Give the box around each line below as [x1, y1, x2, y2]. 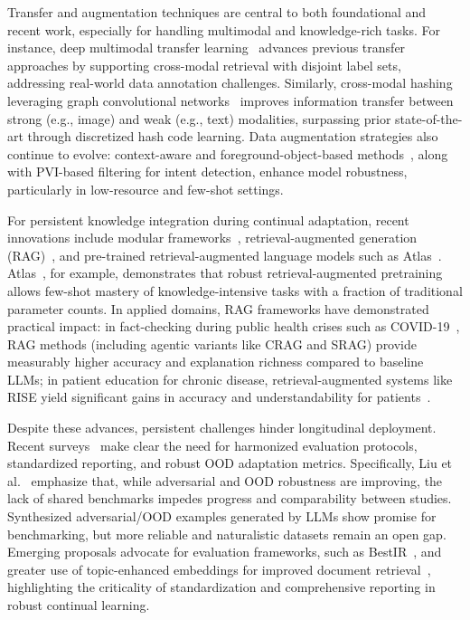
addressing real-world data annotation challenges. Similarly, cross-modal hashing [7, 73, 453, 92]
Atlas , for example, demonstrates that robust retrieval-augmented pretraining [7, 263, 443, 282]
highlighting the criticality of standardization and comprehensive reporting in [7, 577, 436, 596]
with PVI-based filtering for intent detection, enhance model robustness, [7, 162, 408, 181]
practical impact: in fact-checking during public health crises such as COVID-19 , [7, 317, 460, 336]
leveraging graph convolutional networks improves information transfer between [7, 91, 454, 110]
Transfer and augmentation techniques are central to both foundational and [7, 3, 427, 21]
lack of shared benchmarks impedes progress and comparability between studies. [7, 489, 452, 508]
